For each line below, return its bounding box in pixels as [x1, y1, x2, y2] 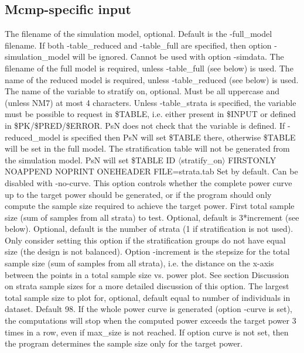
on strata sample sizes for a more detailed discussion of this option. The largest [5, 280, 289, 292]
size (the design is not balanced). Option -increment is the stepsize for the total [5, 245, 290, 258]
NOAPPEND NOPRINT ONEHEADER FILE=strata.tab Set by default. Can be [5, 165, 298, 177]
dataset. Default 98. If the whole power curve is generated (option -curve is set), [5, 303, 293, 315]
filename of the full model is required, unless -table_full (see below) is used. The [5, 61, 293, 74]
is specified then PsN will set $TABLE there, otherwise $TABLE [63, 131, 296, 143]
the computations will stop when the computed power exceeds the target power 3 [5, 314, 296, 327]
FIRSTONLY [228, 153, 276, 166]
